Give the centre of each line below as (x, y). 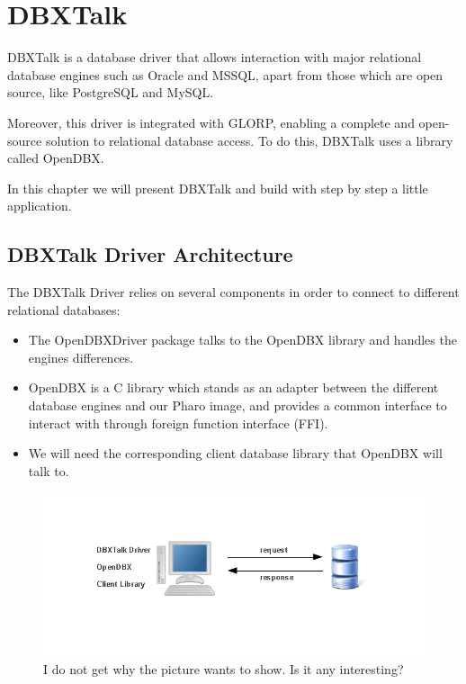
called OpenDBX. (56, 158)
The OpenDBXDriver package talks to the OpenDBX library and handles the (242, 340)
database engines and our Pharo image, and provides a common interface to (237, 405)
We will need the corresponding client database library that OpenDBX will (235, 453)
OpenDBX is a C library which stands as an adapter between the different (233, 387)
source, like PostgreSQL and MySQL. (111, 92)
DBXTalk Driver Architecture (150, 254)
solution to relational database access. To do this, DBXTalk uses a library (249, 140)
